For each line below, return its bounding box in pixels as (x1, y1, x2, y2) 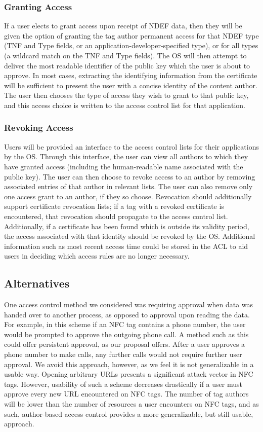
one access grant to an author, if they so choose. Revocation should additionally (4, 191, 252, 201)
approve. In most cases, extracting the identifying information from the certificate (4, 70, 257, 81)
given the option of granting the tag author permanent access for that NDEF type (4, 30, 259, 41)
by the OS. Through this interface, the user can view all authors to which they (4, 151, 248, 162)
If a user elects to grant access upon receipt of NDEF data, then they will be (4, 20, 242, 31)
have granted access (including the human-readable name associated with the (4, 161, 243, 171)
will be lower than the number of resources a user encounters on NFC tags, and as (4, 399, 259, 409)
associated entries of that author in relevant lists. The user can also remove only (4, 181, 253, 192)
